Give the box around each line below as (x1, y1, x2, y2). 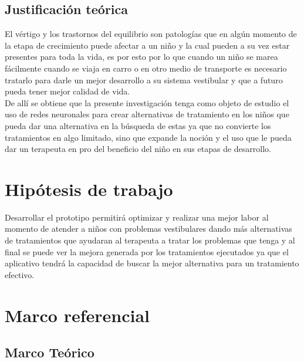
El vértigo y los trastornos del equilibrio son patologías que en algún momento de (5, 28, 297, 40)
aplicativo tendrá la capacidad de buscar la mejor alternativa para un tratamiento (5, 257, 299, 269)
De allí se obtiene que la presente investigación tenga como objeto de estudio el (5, 96, 289, 109)
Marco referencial (5, 303, 150, 327)
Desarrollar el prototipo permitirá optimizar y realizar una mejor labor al (5, 211, 269, 223)
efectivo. (5, 268, 35, 280)
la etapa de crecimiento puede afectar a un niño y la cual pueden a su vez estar (5, 39, 290, 51)
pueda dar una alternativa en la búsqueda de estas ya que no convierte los (5, 119, 271, 131)
